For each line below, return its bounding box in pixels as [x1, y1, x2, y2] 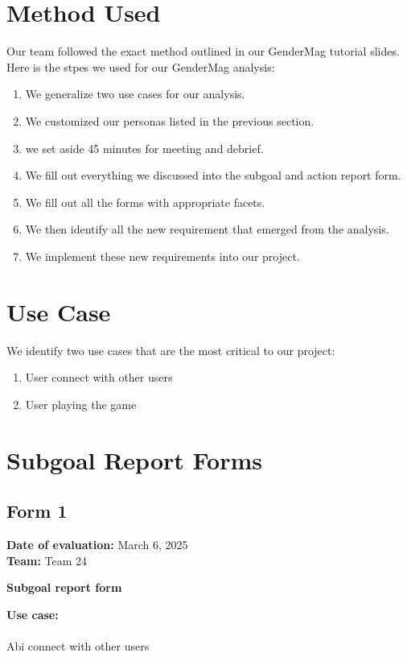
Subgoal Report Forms [6, 443, 262, 476]
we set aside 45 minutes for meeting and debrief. [25, 139, 264, 156]
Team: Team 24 [6, 552, 88, 568]
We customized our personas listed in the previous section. [25, 112, 314, 129]
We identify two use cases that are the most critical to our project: [6, 341, 335, 358]
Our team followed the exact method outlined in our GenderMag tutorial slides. [6, 43, 400, 60]
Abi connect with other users [6, 637, 150, 654]
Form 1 [6, 498, 68, 523]
